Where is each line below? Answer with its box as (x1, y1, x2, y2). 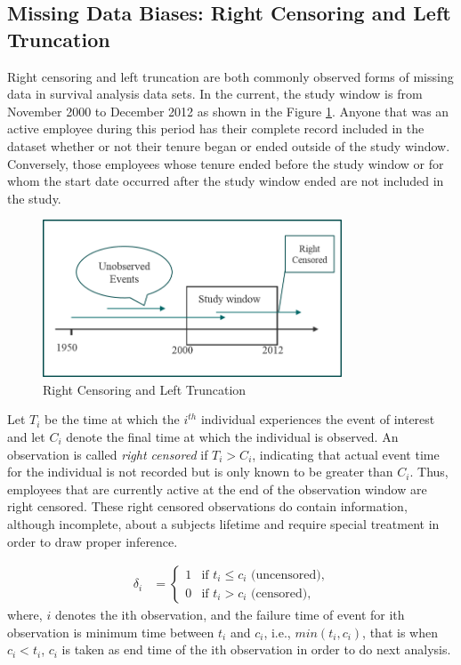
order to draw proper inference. (7, 532, 178, 550)
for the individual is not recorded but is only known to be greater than (7, 462, 393, 481)
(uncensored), (251, 568, 325, 581)
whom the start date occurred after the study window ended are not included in (7, 172, 444, 190)
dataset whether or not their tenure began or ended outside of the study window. (7, 136, 450, 155)
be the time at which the (44, 410, 180, 429)
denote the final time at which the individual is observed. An (66, 427, 399, 445)
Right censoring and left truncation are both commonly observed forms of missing (7, 67, 454, 85)
